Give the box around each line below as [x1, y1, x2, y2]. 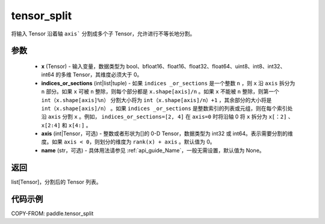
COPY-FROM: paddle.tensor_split [11, 210, 94, 217]
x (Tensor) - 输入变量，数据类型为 [41, 62, 126, 70]
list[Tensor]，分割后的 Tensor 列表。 [11, 178, 102, 186]
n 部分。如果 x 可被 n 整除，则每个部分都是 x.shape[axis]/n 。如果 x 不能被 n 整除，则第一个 [41, 88, 279, 95]
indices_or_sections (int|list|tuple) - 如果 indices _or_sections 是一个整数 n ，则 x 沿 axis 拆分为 [41, 79, 296, 86]
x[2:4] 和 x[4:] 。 [41, 121, 91, 129]
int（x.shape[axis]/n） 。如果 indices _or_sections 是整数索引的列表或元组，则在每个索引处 [41, 104, 293, 112]
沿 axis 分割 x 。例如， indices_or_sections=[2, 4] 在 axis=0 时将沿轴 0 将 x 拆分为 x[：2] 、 [41, 113, 294, 120]
